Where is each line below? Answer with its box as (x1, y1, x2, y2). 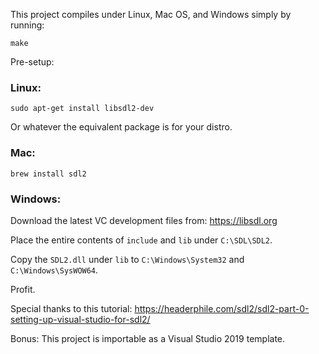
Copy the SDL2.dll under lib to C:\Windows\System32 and (10, 253, 245, 265)
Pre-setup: (10, 56, 55, 68)
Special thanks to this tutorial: (10, 302, 133, 314)
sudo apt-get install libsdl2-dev (10, 104, 155, 114)
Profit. (10, 283, 36, 295)
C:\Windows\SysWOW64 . (10, 264, 99, 276)
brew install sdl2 (10, 169, 87, 179)
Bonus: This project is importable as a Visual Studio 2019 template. (10, 332, 286, 344)
